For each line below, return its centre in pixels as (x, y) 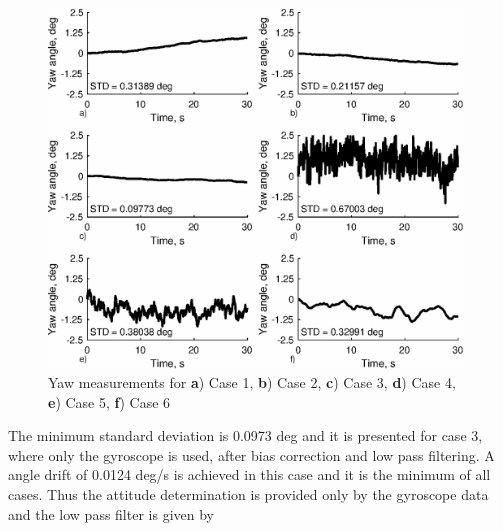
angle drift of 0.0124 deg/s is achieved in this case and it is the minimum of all (249, 474)
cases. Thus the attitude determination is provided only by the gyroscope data (248, 494)
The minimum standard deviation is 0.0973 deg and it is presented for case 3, (245, 435)
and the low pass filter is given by (111, 513)
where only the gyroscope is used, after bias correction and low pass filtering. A (251, 454)
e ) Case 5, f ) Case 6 (109, 401)
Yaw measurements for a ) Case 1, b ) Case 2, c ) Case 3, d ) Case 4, (252, 382)
